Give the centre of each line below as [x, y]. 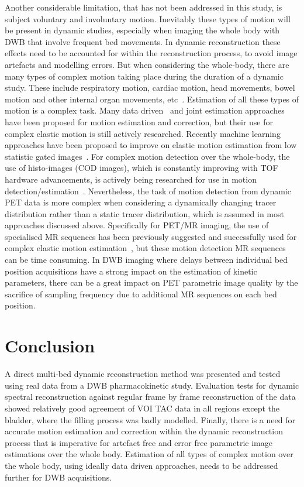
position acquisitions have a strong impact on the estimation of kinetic [131, 271]
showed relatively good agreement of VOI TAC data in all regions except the [142, 408]
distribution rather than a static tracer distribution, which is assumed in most [144, 213]
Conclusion [50, 346]
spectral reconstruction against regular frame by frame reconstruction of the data [150, 397]
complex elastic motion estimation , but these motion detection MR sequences [145, 248]
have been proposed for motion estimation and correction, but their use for [139, 121]
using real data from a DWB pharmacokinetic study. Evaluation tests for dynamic [152, 385]
